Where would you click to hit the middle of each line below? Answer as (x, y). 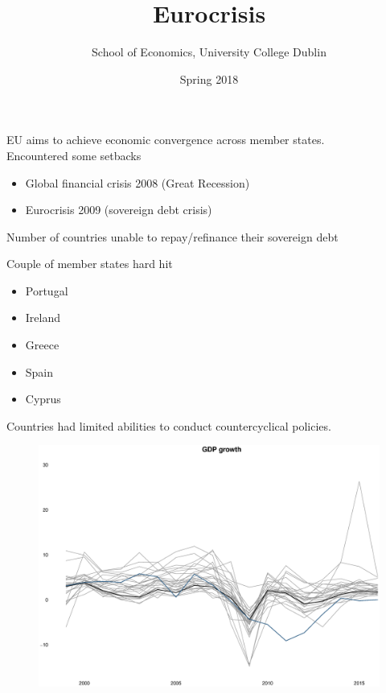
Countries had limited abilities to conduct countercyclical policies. (169, 425)
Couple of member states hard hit (90, 264)
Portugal (47, 290)
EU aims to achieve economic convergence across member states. (166, 140)
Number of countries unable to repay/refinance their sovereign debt (172, 236)
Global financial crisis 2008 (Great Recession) (138, 182)
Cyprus (43, 399)
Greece (42, 345)
